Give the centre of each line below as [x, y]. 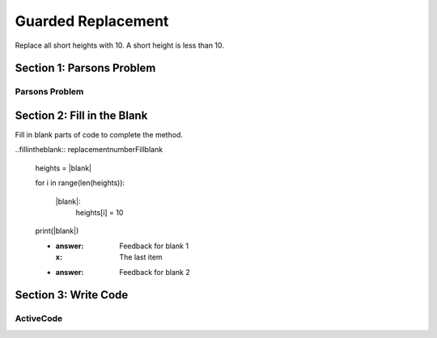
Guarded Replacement [92, 21]
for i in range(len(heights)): [80, 183]
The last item [141, 257]
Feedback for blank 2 [155, 272]
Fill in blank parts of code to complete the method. [99, 135]
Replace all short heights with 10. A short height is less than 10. [119, 45]
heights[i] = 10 [100, 212]
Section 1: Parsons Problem [85, 68]
